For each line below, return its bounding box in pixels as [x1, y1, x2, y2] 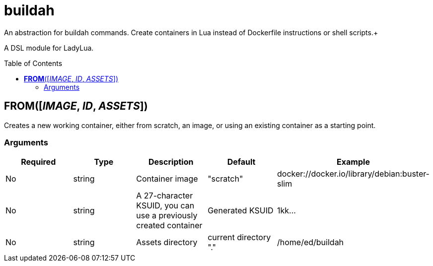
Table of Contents [4, 59, 63, 67]
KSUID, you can [136, 200, 195, 211]
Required [21, 157, 56, 167]
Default [227, 157, 256, 167]
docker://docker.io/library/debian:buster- [277, 169, 430, 179]
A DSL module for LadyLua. [4, 43, 94, 52]
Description [148, 157, 194, 167]
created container [136, 220, 203, 231]
